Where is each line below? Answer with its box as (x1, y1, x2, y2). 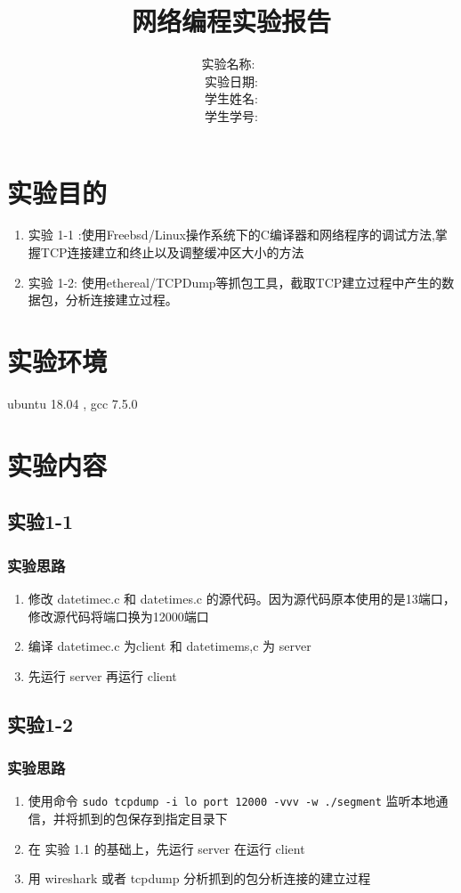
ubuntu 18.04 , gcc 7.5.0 (7, 394, 138, 412)
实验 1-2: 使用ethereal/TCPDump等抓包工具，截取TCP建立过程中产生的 (28, 272, 442, 291)
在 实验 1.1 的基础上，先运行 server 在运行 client (28, 839, 305, 857)
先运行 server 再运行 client (28, 666, 177, 685)
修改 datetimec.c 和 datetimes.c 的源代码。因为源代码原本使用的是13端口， (28, 589, 456, 607)
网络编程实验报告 (131, 3, 331, 39)
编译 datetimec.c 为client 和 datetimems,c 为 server (28, 637, 311, 655)
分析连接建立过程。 (65, 290, 178, 309)
